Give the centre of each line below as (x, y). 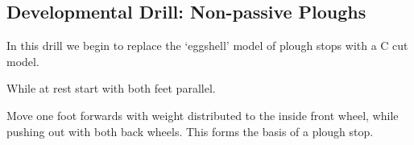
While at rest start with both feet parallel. (111, 88)
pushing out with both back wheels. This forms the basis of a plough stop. (190, 131)
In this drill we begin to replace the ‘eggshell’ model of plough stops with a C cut (207, 46)
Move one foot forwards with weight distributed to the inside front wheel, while (203, 115)
